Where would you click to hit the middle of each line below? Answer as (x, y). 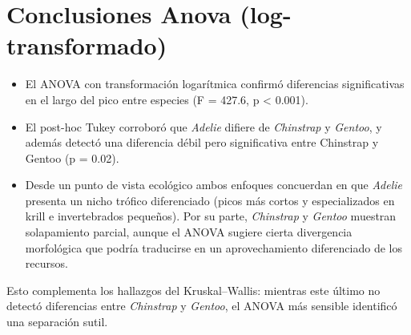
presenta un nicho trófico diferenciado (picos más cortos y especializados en (210, 200)
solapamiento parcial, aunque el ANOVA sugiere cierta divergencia (189, 232)
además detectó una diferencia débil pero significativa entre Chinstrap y (202, 142)
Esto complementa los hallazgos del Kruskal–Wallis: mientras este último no (193, 290)
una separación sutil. (57, 322)
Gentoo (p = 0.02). (72, 157)
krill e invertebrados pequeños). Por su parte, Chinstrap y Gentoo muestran (211, 216)
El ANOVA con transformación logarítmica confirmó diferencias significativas (215, 84)
